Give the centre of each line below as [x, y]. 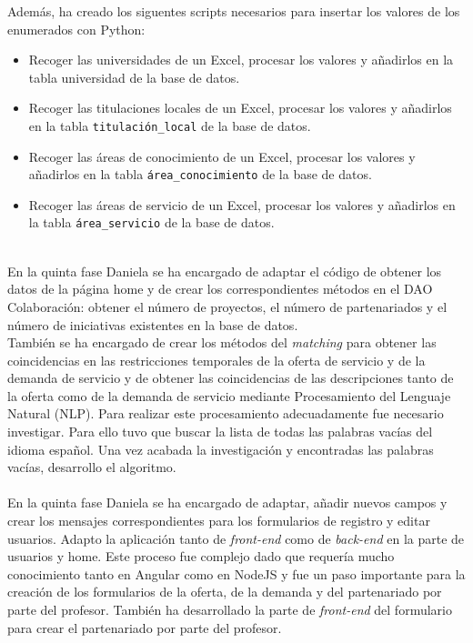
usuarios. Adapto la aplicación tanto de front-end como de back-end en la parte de [236, 538]
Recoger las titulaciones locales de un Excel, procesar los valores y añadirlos [240, 108]
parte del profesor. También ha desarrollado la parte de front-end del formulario [230, 609]
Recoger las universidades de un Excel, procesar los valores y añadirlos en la [241, 60]
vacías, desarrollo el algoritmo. [92, 467]
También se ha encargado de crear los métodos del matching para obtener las [222, 342]
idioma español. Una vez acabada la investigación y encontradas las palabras [221, 449]
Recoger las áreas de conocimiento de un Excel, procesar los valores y [222, 156]
